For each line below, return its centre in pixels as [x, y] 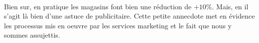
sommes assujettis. [32, 35]
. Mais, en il [230, 6]
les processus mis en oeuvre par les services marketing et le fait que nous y [118, 25]
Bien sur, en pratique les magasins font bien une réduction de [98, 6]
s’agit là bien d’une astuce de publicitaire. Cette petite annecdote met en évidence [129, 16]
